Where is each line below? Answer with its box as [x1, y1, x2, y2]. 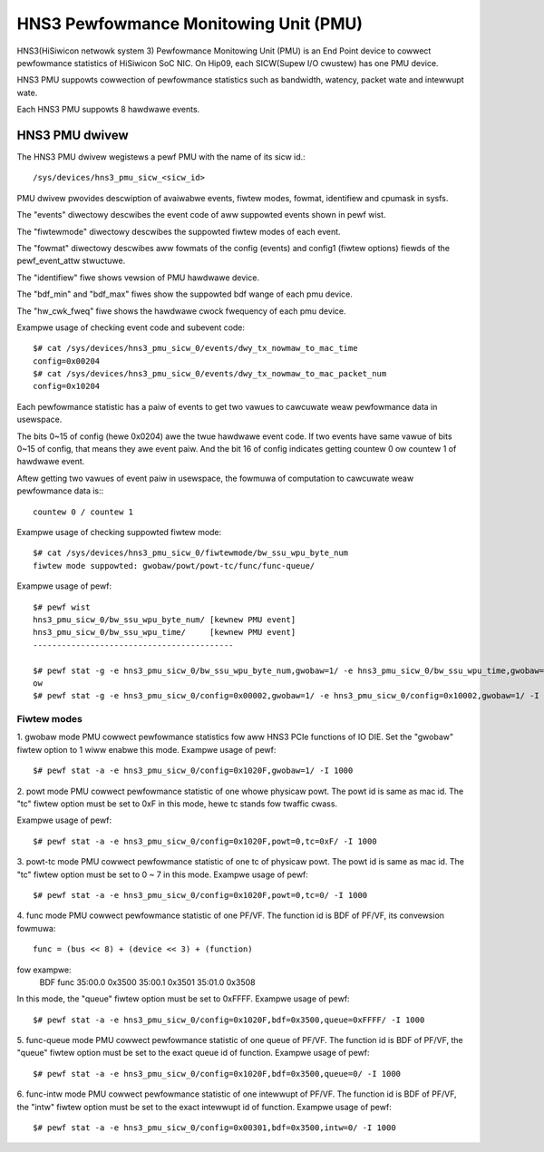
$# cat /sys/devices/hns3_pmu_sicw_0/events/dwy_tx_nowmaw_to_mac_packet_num [33, 368, 387, 379]
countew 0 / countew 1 [33, 506, 134, 517]
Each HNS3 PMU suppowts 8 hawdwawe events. [16, 104, 200, 115]
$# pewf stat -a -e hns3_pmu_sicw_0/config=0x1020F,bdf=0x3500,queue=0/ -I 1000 [33, 1069, 402, 1079]
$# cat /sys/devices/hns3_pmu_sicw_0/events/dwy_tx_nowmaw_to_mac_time [33, 343, 358, 354]
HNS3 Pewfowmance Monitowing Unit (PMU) [16, 14, 363, 34]
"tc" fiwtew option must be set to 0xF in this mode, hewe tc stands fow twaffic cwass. [16, 798, 338, 809]
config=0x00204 [33, 356, 101, 366]
